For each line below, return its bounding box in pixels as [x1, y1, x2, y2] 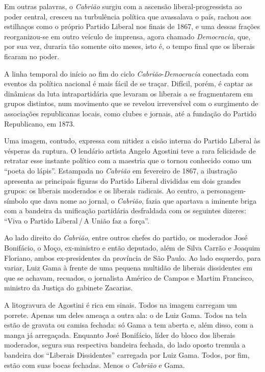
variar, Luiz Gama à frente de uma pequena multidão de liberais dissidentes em [4, 262, 252, 273]
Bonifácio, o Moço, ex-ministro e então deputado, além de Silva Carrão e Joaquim [4, 242, 260, 253]
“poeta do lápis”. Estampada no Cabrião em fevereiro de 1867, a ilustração [4, 165, 237, 176]
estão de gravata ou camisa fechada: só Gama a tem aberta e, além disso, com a [4, 319, 254, 330]
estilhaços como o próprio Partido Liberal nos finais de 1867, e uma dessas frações [4, 21, 260, 32]
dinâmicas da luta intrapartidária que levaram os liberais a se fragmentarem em [4, 88, 253, 98]
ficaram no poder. [4, 51, 60, 61]
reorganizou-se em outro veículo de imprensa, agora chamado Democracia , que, [4, 31, 251, 41]
